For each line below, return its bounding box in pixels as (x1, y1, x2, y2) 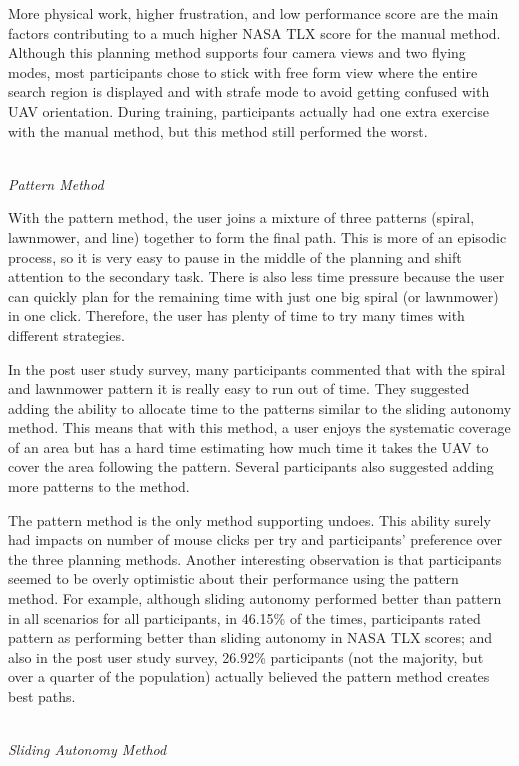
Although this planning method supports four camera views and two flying (8, 42, 466, 63)
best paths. (8, 686, 76, 706)
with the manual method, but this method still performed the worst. (8, 120, 428, 141)
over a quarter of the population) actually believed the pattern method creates (8, 666, 490, 687)
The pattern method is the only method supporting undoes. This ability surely (8, 509, 491, 530)
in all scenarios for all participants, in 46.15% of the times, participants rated (8, 607, 481, 628)
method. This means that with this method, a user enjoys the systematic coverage (8, 417, 511, 438)
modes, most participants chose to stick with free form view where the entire (8, 61, 478, 82)
